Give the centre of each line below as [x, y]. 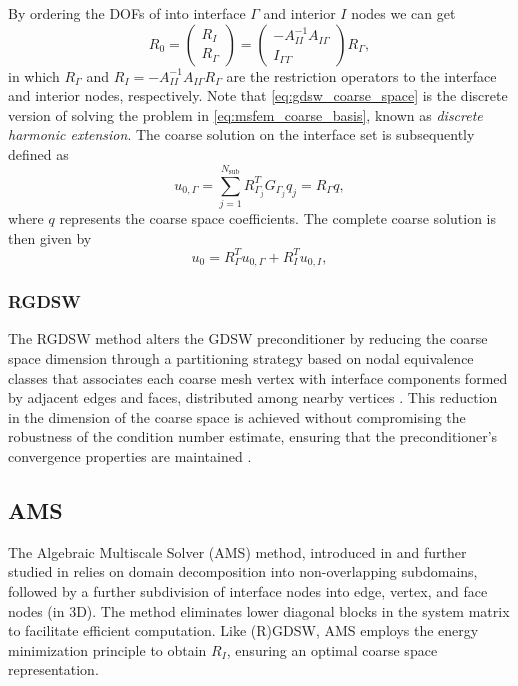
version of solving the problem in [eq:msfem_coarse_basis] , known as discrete [245, 114]
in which [34, 75]
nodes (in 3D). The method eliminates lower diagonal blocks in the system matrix [259, 610]
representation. [53, 669]
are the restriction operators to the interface [361, 75]
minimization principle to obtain [107, 649]
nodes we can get [403, 13]
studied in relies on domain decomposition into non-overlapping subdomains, [243, 571]
